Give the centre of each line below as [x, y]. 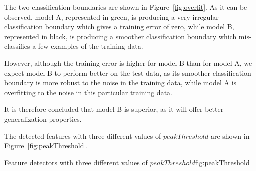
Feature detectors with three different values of [76, 162]
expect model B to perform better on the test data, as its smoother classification [128, 72]
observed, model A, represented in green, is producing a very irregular [111, 16]
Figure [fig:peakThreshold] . [46, 146]
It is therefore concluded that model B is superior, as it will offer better [114, 109]
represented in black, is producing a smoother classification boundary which [120, 36]
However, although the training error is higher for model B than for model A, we [128, 62]
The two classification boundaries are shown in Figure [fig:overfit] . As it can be [126, 7]
